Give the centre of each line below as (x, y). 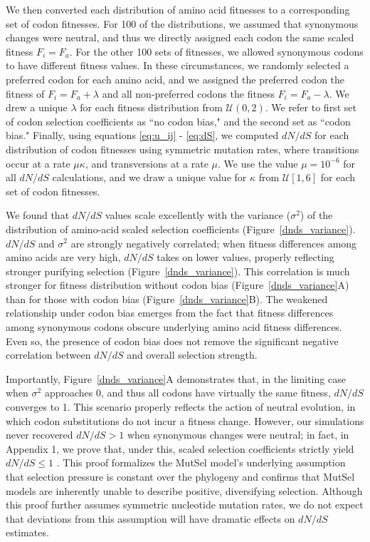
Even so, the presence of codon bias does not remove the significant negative (172, 341)
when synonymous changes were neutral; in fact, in (238, 435)
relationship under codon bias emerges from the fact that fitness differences (170, 313)
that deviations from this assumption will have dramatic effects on (150, 518)
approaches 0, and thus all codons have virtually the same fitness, (187, 393)
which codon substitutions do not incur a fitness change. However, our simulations (185, 420)
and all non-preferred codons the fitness (188, 93)
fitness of (25, 93)
